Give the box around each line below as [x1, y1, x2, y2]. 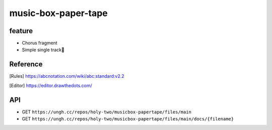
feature [9, 27, 33, 35]
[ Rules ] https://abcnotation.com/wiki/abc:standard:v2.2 [9, 73, 124, 79]
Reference [9, 60, 43, 69]
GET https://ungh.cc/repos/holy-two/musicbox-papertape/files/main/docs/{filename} [22, 116, 234, 122]
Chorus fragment [22, 40, 57, 46]
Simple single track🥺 [22, 47, 65, 53]
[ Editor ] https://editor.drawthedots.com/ [9, 82, 93, 88]
